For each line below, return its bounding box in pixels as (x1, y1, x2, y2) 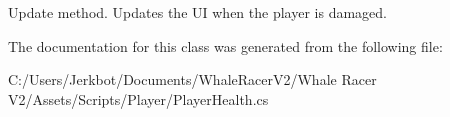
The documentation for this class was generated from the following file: (8, 35, 443, 56)
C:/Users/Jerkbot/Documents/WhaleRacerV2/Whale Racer (8, 69, 377, 90)
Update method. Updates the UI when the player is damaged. (8, 2, 387, 22)
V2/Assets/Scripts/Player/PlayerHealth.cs (8, 88, 269, 109)
